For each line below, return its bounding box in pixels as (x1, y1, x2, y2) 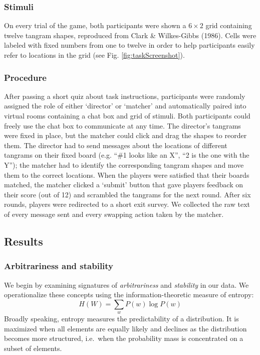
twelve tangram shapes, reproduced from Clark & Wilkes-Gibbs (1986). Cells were (4, 30, 256, 40)
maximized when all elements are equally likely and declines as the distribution (4, 323, 247, 333)
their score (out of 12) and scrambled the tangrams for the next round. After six (4, 189, 251, 199)
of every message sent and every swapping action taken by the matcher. (4, 208, 224, 219)
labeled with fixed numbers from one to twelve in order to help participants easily (4, 40, 255, 50)
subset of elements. (4, 342, 62, 353)
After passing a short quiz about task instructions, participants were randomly (4, 90, 245, 101)
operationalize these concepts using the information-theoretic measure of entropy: (4, 289, 254, 300)
